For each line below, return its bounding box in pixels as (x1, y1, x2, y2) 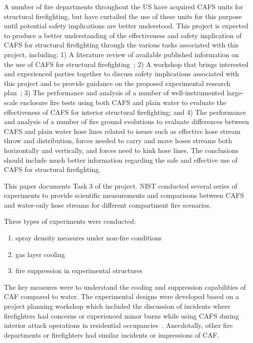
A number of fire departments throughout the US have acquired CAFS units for (4, 1, 243, 11)
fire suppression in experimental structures (15, 265, 143, 276)
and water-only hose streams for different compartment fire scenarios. (4, 199, 211, 210)
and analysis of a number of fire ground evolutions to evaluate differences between (4, 116, 249, 127)
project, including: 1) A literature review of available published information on (4, 49, 239, 59)
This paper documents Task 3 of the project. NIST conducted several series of (4, 180, 237, 191)
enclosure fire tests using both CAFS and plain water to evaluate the (20, 97, 227, 107)
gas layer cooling (15, 249, 65, 259)
